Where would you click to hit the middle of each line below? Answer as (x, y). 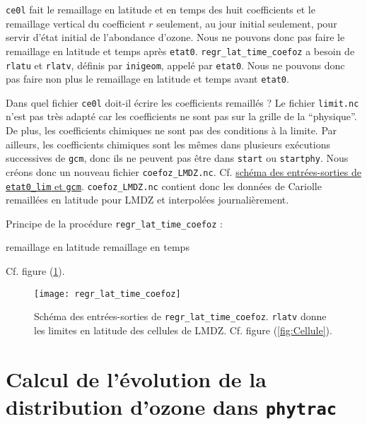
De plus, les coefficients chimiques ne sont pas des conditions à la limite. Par (171, 130)
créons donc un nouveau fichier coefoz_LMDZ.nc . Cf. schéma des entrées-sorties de (183, 171)
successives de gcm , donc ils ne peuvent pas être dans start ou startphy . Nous (177, 158)
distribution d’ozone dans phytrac (171, 406)
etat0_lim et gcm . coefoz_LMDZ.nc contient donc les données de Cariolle (164, 185)
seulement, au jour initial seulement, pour (247, 23)
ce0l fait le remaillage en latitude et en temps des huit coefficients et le (161, 9)
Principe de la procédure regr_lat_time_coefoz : (114, 223)
